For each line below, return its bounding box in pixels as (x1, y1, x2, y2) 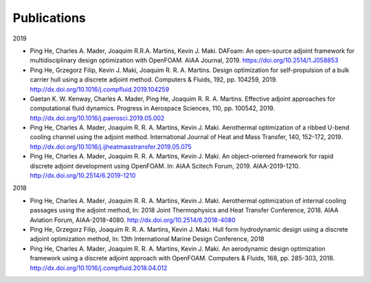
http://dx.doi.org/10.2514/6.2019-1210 (30, 171, 136, 180)
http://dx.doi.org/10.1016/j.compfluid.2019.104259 (30, 85, 170, 93)
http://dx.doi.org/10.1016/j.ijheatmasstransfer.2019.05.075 (30, 143, 192, 151)
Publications (12, 10, 86, 25)
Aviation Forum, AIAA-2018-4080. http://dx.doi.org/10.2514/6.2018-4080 (30, 216, 236, 224)
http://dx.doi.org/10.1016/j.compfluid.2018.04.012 (30, 264, 168, 272)
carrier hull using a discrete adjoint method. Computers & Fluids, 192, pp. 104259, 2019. (30, 75, 278, 84)
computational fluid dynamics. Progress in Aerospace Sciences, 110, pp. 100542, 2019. (30, 104, 275, 112)
